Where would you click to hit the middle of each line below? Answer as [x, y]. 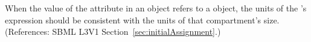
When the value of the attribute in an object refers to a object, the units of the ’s [156, 8]
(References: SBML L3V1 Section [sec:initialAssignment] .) [113, 31]
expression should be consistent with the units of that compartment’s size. [142, 19]
